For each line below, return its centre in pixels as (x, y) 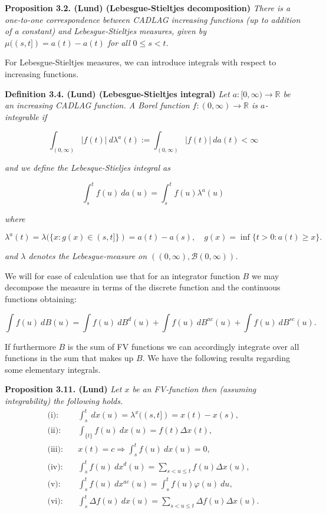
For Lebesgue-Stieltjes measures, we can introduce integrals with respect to (141, 62)
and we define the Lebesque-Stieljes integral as (88, 168)
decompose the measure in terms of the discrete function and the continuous (143, 287)
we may (265, 275)
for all (119, 42)
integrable (22, 116)
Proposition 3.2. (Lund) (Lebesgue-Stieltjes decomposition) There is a (148, 8)
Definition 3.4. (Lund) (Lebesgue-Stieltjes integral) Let (117, 93)
